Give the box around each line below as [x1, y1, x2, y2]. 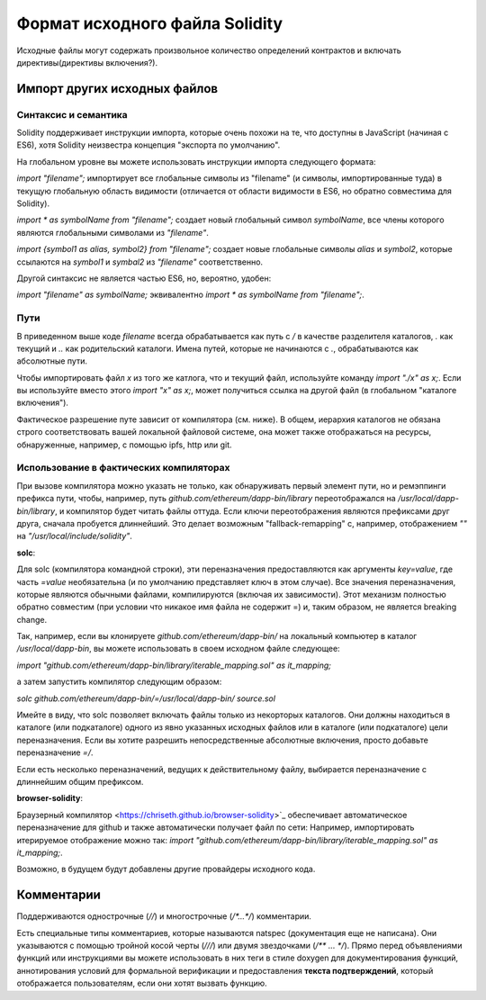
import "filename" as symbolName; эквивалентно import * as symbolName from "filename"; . [16, 289, 364, 301]
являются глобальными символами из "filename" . [16, 227, 209, 238]
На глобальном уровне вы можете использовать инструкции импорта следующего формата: [16, 156, 377, 167]
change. [16, 614, 48, 625]
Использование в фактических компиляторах [16, 462, 230, 474]
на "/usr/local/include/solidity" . [16, 531, 132, 542]
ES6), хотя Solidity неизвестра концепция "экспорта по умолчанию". [16, 140, 281, 150]
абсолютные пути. [16, 356, 87, 366]
